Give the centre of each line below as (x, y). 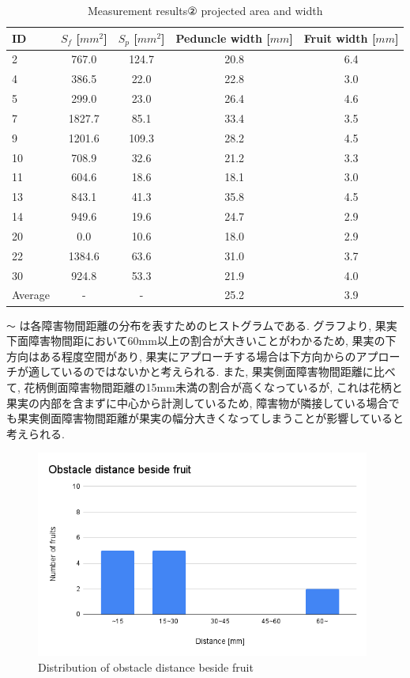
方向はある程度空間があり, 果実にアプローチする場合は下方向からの (181, 356)
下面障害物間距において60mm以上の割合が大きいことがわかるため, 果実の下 (201, 341)
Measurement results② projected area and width (205, 10)
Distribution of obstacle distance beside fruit (146, 667)
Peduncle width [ (223, 38)
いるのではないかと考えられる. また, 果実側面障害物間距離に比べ (228, 371)
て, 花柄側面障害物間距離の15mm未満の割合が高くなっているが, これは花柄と (205, 386)
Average (31, 295)
